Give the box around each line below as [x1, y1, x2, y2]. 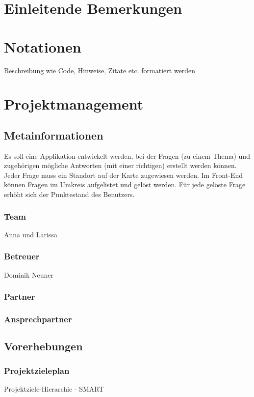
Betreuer [4, 250, 40, 262]
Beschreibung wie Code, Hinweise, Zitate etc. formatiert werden [4, 65, 196, 75]
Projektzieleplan [4, 364, 70, 376]
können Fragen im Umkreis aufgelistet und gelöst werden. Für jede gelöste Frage [4, 179, 246, 190]
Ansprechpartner [4, 313, 72, 325]
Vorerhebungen [4, 339, 83, 354]
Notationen [4, 36, 81, 57]
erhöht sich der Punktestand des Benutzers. [4, 189, 135, 199]
